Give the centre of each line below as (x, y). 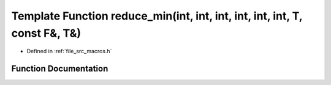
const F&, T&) (46, 33)
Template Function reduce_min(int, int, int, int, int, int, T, (157, 16)
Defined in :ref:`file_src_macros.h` (69, 51)
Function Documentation (60, 69)
